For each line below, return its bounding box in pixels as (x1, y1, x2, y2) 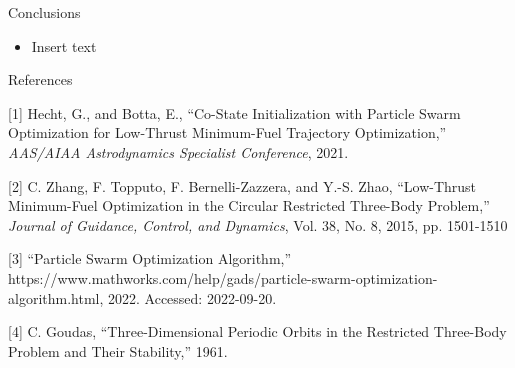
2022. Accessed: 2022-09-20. (108, 287, 277, 308)
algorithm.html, (8, 287, 104, 308)
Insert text (31, 35, 97, 56)
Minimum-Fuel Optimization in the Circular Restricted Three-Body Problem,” (8, 195, 490, 216)
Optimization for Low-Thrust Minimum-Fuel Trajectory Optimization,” (8, 122, 447, 143)
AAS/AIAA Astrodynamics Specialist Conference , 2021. (8, 141, 349, 162)
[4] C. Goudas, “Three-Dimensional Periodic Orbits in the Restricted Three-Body (8, 321, 507, 342)
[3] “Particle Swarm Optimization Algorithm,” (8, 248, 292, 269)
